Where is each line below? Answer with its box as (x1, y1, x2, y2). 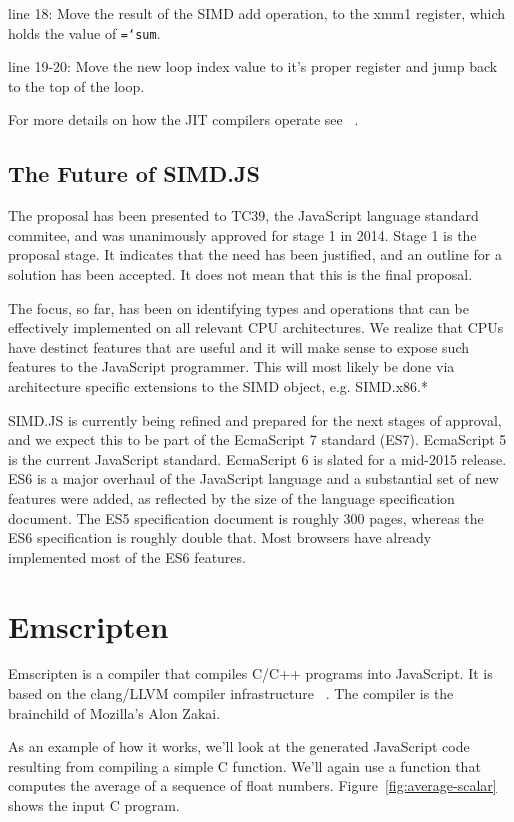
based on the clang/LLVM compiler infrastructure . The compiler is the (8, 683, 454, 704)
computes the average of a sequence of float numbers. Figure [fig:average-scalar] (8, 775, 497, 796)
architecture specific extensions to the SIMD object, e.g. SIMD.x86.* (8, 375, 428, 396)
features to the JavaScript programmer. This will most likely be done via (8, 356, 455, 377)
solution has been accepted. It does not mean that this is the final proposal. (8, 264, 473, 285)
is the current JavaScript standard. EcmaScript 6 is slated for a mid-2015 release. (8, 448, 507, 469)
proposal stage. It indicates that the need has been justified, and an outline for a (8, 244, 502, 265)
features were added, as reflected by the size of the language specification (8, 487, 455, 508)
